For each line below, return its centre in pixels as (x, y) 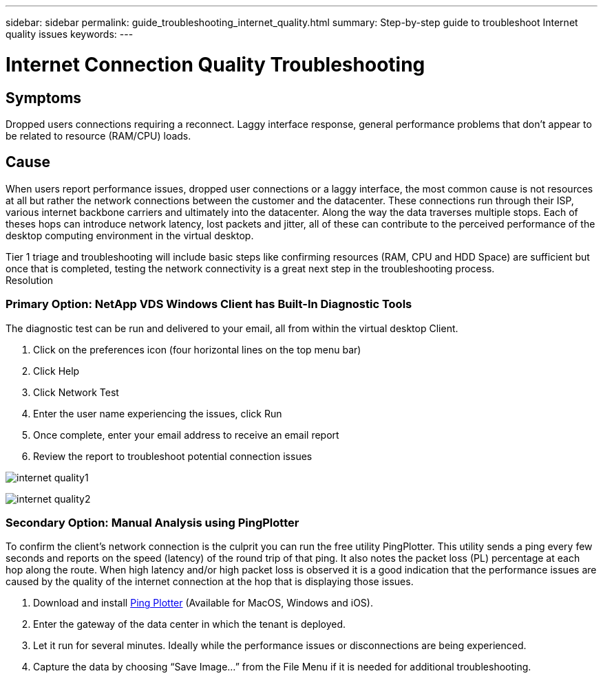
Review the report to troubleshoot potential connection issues (173, 456)
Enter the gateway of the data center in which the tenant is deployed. (190, 624)
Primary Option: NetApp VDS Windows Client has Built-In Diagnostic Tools (209, 304)
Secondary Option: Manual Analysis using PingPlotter (152, 522)
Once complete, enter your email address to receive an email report (186, 435)
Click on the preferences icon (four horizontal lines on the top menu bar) (197, 349)
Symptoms (44, 98)
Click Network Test (76, 392)
